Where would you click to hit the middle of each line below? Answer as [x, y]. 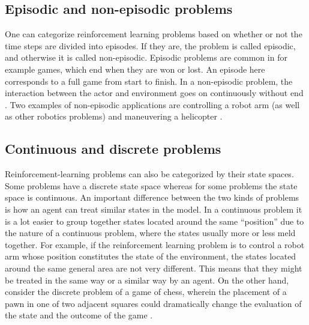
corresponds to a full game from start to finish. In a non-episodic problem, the [149, 81]
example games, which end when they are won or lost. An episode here [135, 69]
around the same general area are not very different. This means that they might [154, 268]
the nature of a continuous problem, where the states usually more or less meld [150, 233]
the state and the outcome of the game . [79, 315]
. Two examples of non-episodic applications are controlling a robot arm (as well [152, 104]
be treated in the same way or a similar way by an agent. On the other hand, [147, 280]
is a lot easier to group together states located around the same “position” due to [154, 221]
